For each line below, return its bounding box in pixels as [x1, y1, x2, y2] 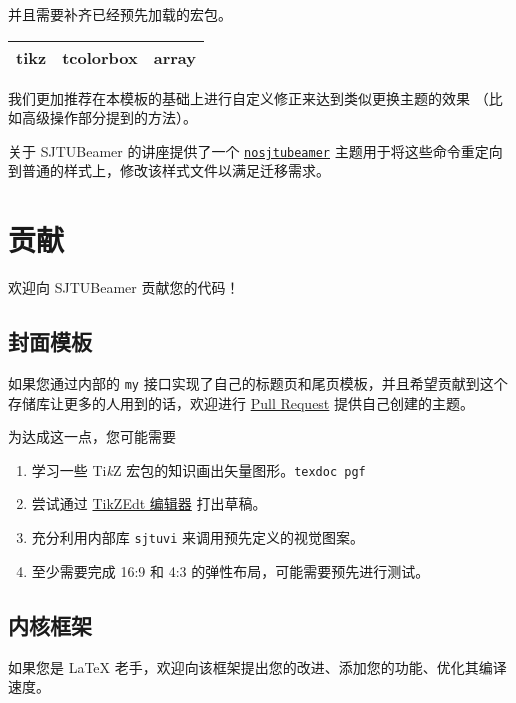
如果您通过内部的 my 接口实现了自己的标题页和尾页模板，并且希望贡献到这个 [8, 372, 508, 393]
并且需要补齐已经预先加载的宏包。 [8, 4, 232, 24]
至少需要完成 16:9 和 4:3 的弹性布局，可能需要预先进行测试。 [31, 560, 430, 581]
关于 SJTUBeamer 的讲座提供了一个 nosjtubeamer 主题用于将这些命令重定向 [8, 140, 503, 161]
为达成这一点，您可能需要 [8, 426, 176, 447]
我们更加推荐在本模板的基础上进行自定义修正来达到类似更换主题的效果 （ [8, 87, 489, 108]
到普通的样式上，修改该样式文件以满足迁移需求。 [8, 160, 330, 181]
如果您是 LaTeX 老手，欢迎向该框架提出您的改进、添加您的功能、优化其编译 [8, 656, 507, 677]
